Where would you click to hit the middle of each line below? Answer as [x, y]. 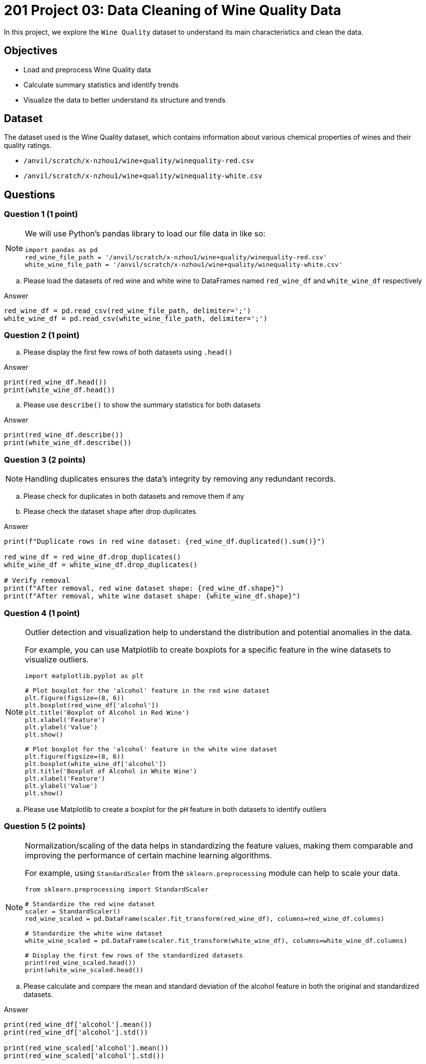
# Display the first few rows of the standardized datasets [134, 955]
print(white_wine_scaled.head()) [84, 970]
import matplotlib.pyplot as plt [84, 676]
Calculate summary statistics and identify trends [101, 85]
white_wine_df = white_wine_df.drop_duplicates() [101, 565]
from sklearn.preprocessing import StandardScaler [117, 889]
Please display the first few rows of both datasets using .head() [128, 352]
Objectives [31, 51]
